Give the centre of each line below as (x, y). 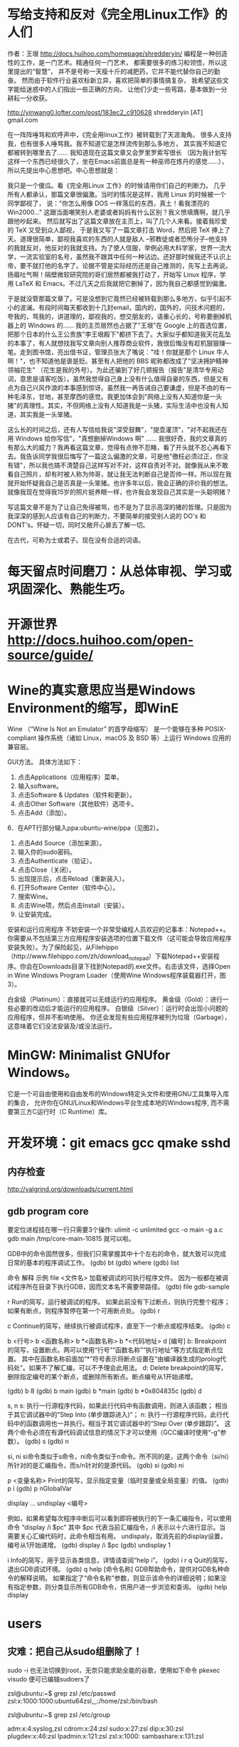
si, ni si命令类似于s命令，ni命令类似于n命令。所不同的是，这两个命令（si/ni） (118, 1456)
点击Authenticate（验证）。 (57, 861)
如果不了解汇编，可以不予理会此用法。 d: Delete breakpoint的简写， (128, 1367)
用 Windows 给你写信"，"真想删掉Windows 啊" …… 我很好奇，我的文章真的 (117, 438)
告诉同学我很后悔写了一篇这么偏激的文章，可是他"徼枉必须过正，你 (124, 456)
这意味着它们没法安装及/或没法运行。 (62, 1026)
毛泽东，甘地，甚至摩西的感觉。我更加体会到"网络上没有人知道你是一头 (118, 396)
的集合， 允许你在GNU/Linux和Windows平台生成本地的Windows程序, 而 (112, 1103)
